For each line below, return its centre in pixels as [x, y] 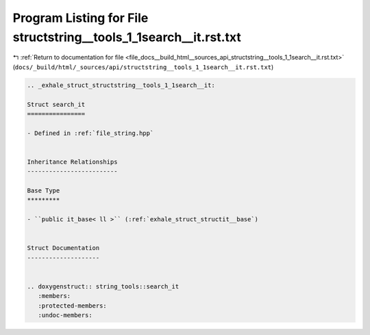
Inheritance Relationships [72, 162]
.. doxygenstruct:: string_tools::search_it [103, 286]
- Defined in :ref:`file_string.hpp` [90, 133]
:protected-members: [73, 306]
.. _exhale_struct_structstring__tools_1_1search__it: [121, 85]
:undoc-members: [65, 315]
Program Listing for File [81, 18]
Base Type [44, 191]
